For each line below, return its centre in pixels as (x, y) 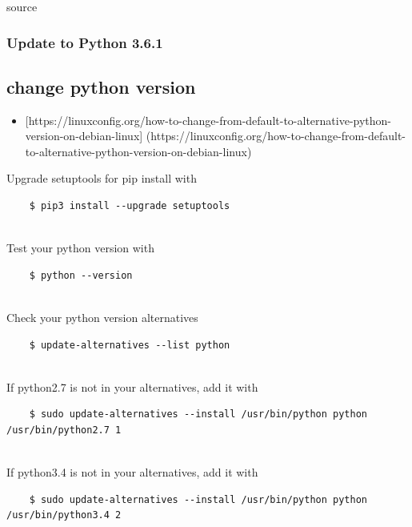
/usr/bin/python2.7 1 (64, 430)
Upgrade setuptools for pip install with (102, 178)
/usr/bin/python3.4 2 (64, 515)
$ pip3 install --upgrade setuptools (130, 206)
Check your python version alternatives (102, 317)
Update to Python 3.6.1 (85, 42)
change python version (101, 86)
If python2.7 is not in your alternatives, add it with (132, 386)
